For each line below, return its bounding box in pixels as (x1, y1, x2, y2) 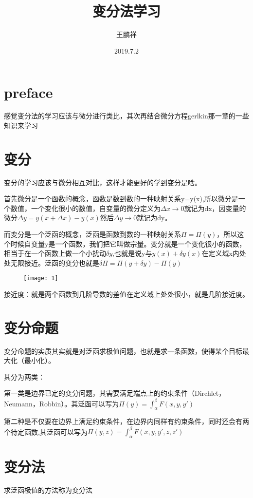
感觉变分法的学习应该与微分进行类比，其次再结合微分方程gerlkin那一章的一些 (4, 111, 249, 121)
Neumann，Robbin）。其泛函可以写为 (4, 398, 119, 408)
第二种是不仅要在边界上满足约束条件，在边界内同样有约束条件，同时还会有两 (4, 416, 249, 426)
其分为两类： (4, 371, 45, 382)
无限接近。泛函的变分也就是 (10, 257, 99, 268)
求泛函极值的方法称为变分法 (4, 485, 92, 495)
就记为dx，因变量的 (184, 203, 246, 213)
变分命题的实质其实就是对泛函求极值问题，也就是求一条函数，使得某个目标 (4, 345, 242, 356)
